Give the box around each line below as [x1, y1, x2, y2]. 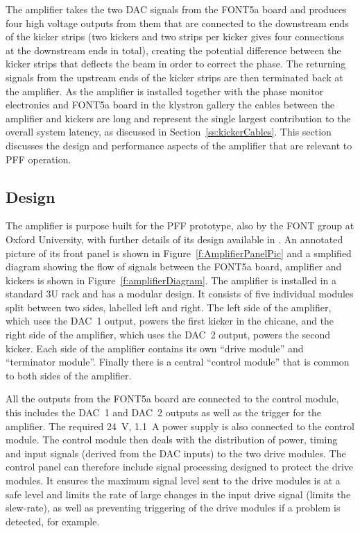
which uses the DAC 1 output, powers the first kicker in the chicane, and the [6, 313, 334, 328]
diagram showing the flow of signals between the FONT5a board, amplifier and [6, 259, 342, 274]
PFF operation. [6, 151, 71, 166]
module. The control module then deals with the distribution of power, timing [6, 432, 338, 447]
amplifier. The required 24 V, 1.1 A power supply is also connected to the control [6, 418, 354, 433]
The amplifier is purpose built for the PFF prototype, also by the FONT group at [6, 218, 354, 233]
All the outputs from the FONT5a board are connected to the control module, [6, 391, 339, 406]
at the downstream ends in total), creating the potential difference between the [6, 42, 341, 57]
